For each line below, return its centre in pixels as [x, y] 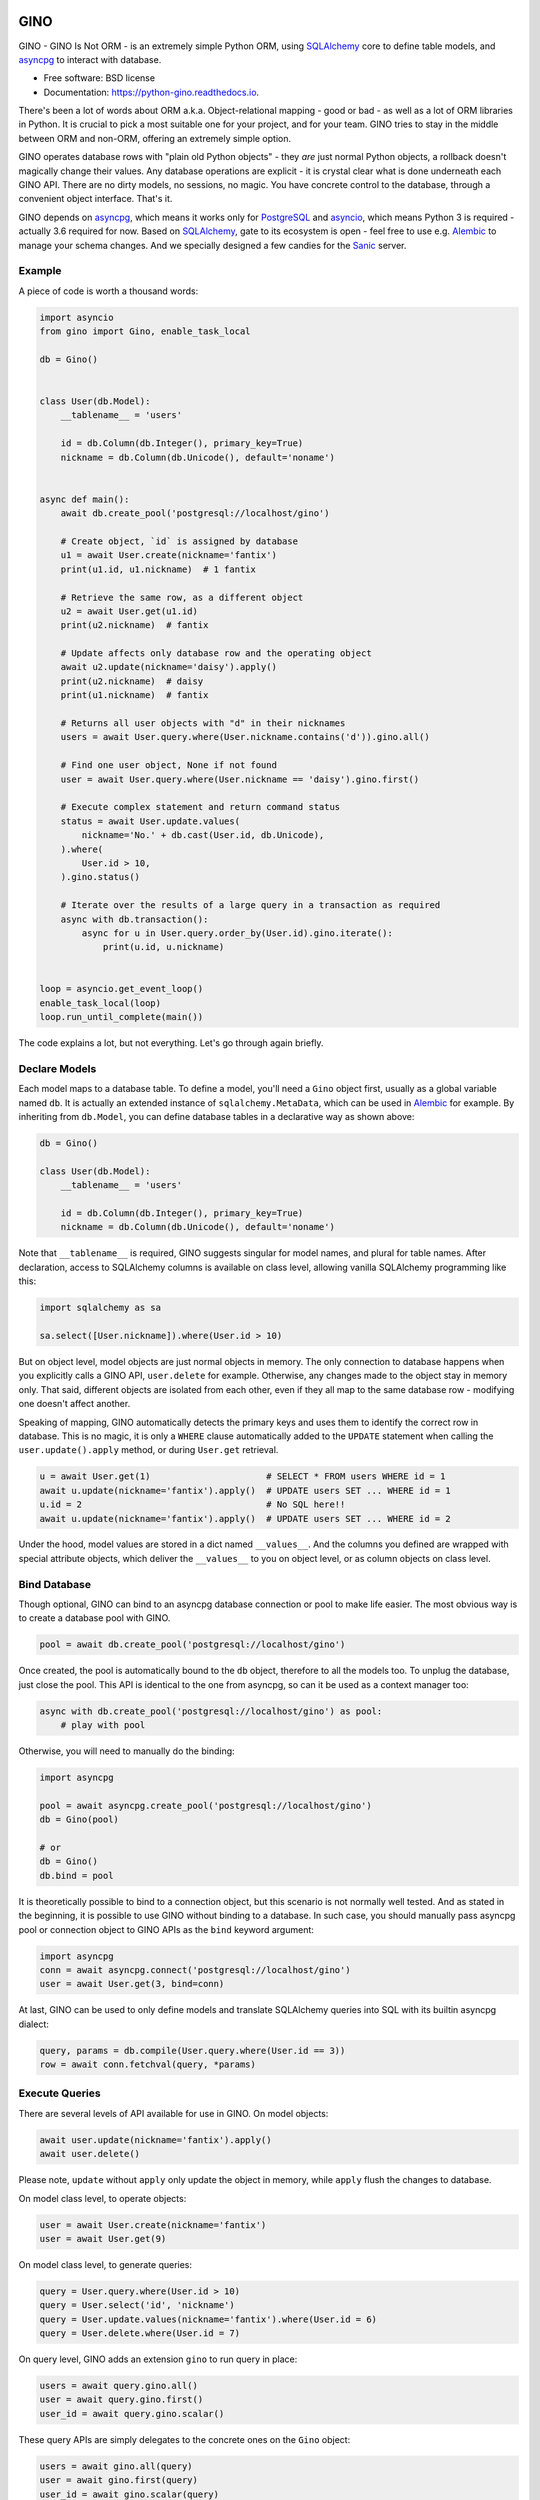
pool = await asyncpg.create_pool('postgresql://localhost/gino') [205, 1805]
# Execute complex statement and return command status [200, 807]
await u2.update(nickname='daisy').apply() [168, 667]
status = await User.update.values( [150, 821]
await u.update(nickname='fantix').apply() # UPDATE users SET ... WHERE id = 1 [245, 1490]
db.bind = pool [76, 1875]
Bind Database [55, 1584]
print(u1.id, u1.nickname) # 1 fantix [158, 569]
